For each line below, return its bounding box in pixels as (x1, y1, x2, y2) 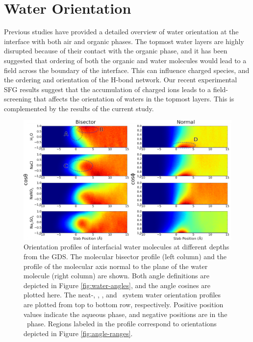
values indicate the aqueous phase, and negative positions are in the (24, 309, 228, 319)
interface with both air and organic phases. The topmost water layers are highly (4, 36, 244, 46)
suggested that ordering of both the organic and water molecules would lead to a (4, 55, 247, 65)
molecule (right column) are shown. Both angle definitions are (24, 270, 209, 281)
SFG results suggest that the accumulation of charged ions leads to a (4, 84, 211, 94)
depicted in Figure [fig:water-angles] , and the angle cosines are (24, 280, 210, 290)
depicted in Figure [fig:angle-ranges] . (24, 328, 133, 338)
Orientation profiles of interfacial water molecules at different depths (24, 242, 229, 252)
